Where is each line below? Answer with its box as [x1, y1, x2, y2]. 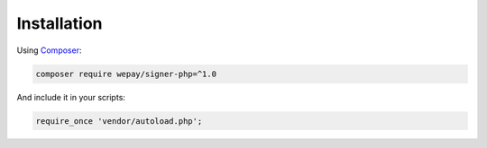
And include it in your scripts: [16, 91, 126, 102]
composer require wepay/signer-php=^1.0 [35, 68, 216, 79]
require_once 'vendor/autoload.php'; [35, 116, 203, 126]
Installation [16, 13, 103, 33]
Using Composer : [16, 45, 82, 56]
